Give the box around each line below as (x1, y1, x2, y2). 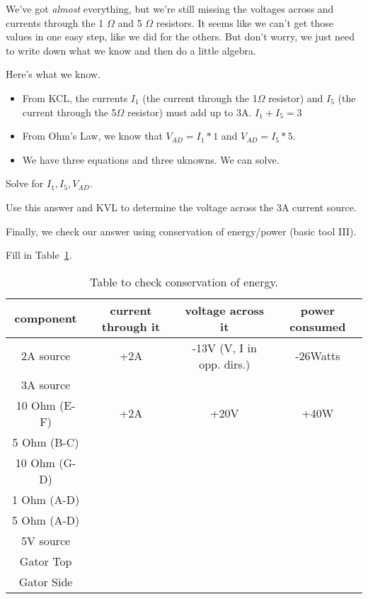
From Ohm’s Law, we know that (22, 128, 163, 143)
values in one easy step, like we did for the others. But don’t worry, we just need (6, 29, 355, 44)
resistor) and (268, 90, 323, 105)
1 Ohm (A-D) (11, 491, 80, 508)
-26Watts (295, 347, 340, 364)
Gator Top (19, 552, 72, 569)
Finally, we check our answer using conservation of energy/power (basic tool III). (6, 223, 357, 238)
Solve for (6, 176, 44, 191)
